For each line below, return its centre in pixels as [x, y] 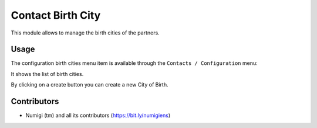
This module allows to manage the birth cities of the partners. [85, 33]
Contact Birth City [56, 15]
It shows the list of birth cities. [47, 74]
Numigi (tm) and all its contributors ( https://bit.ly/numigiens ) [98, 115]
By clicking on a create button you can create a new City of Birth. [90, 85]
